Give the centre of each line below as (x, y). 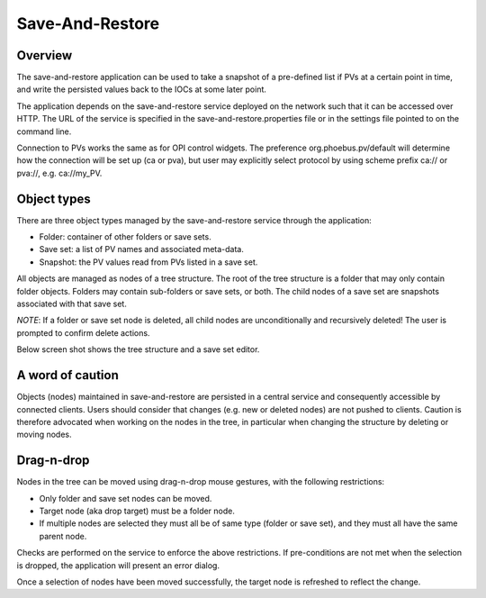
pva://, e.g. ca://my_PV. (59, 173)
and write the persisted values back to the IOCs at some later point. (142, 89)
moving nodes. (44, 435)
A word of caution (67, 375)
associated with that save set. (72, 304)
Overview (45, 55)
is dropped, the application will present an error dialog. (118, 565)
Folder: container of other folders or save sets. (125, 237)
